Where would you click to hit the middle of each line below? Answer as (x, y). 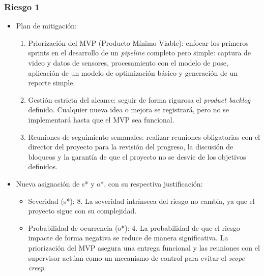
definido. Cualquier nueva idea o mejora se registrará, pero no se (129, 110)
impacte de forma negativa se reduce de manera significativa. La (128, 238)
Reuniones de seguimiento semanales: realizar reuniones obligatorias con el (144, 136)
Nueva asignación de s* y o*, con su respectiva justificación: (109, 183)
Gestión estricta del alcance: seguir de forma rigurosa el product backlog (139, 99)
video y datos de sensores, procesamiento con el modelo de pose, (128, 63)
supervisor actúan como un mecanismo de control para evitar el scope (137, 257)
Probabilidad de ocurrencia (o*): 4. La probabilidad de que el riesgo (134, 227)
